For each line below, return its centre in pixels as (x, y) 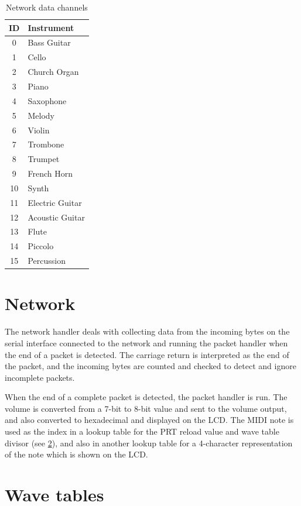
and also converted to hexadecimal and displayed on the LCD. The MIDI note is (149, 420)
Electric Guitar (55, 202)
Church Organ (53, 72)
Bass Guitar (49, 42)
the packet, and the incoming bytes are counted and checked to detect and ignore (150, 366)
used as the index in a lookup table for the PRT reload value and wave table (142, 431)
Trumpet (44, 159)
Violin (39, 130)
